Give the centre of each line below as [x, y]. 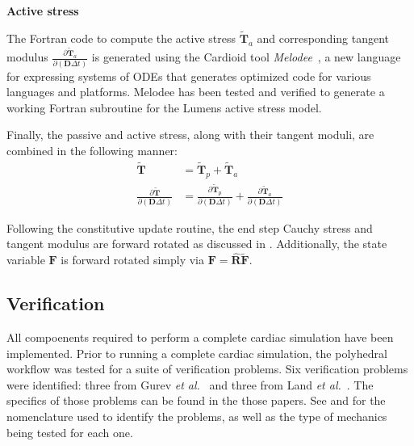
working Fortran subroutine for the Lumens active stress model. [164, 107]
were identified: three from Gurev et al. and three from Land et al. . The [190, 384]
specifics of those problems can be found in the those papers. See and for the [196, 400]
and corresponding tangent [323, 38]
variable [26, 260]
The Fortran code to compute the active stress [121, 38]
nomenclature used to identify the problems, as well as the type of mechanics [197, 417]
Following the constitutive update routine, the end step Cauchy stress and [190, 227]
